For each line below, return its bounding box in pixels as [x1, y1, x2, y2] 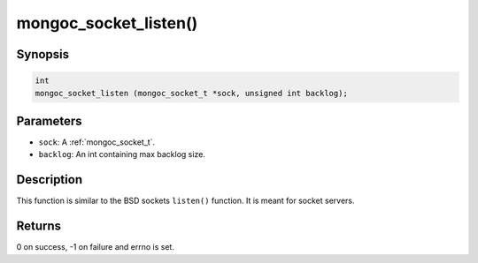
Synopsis [16, 47, 70, 62]
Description [16, 172, 83, 187]
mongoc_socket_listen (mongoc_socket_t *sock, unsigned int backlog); [35, 88, 349, 98]
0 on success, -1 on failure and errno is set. [16, 242, 174, 252]
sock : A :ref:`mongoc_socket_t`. [38, 137, 155, 147]
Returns [16, 219, 62, 234]
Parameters [16, 113, 82, 128]
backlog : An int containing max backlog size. [38, 149, 205, 160]
